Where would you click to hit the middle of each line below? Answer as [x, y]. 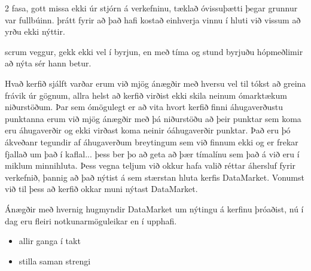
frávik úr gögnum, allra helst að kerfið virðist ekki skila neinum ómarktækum [146, 95]
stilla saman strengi [55, 261]
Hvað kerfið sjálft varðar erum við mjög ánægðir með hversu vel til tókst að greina [155, 83]
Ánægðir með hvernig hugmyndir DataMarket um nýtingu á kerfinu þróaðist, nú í [154, 208]
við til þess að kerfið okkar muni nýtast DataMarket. [101, 189]
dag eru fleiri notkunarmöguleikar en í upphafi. [91, 220]
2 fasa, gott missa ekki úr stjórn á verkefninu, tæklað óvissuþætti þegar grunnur [151, 8]
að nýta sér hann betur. [48, 63]
